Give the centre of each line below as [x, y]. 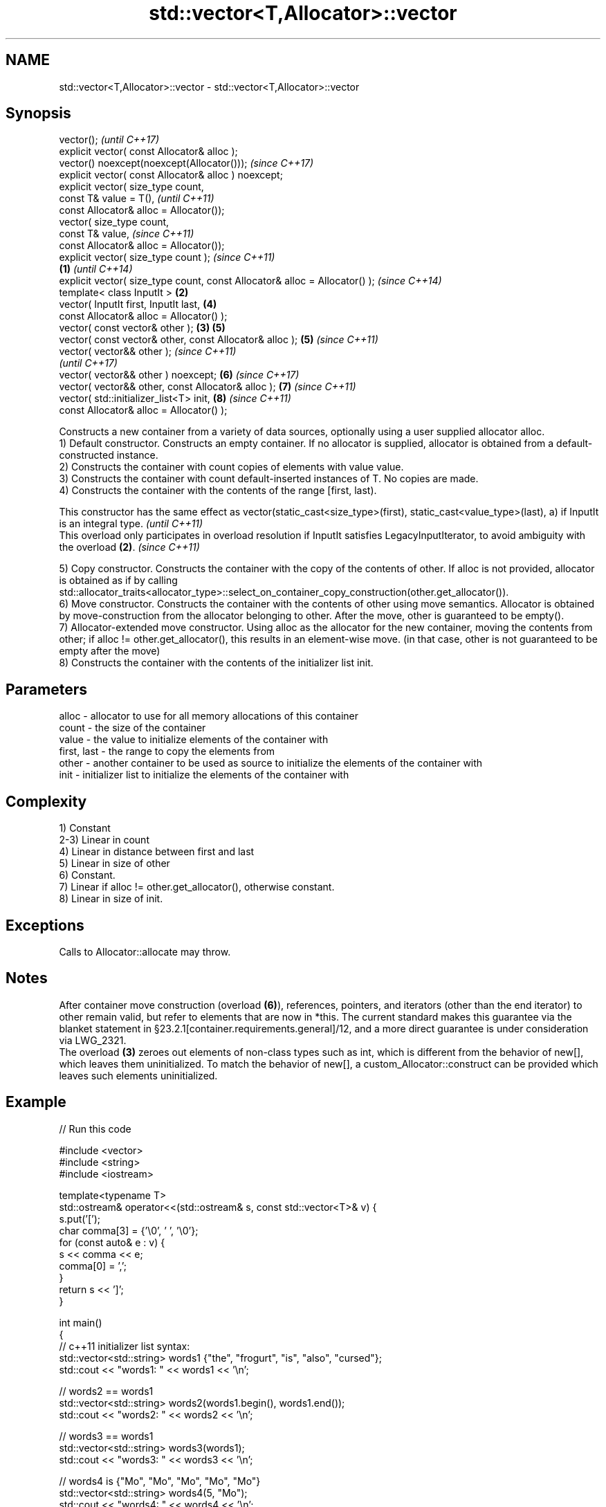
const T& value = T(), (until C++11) [137, 199]
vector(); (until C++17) [109, 140]
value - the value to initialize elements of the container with [194, 740]
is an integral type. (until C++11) [131, 524]
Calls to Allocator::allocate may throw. [145, 951]
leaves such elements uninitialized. [138, 1075]
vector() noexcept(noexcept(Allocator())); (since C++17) [186, 163]
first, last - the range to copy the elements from [167, 751]
